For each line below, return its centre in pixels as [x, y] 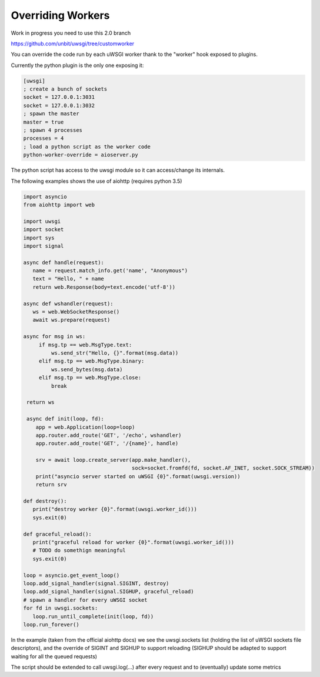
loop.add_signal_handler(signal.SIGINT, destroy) [96, 583]
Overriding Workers [60, 15]
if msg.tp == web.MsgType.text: [85, 345]
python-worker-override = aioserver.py [81, 155]
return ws [41, 402]
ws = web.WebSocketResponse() [76, 312]
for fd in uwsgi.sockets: [61, 608]
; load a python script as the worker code [87, 146]
